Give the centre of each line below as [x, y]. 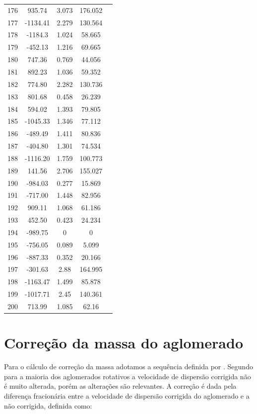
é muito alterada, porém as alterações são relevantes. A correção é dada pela [120, 386]
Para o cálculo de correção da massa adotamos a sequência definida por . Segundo [128, 367]
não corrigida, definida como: [48, 405]
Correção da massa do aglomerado [124, 343]
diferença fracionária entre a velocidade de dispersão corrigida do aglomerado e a [127, 396]
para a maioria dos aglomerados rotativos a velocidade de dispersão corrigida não [128, 376]
